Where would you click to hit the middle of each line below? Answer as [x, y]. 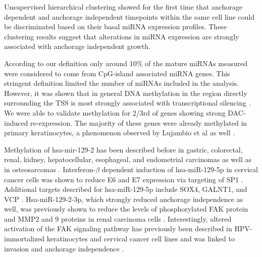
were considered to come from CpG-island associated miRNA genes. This [117, 73]
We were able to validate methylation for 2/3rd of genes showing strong [115, 112]
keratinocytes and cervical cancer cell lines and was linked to [141, 239]
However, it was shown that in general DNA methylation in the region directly [126, 93]
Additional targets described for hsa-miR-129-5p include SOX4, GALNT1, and [126, 189]
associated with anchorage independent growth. [77, 46]
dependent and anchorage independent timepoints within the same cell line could [129, 16]
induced [16, 122]
